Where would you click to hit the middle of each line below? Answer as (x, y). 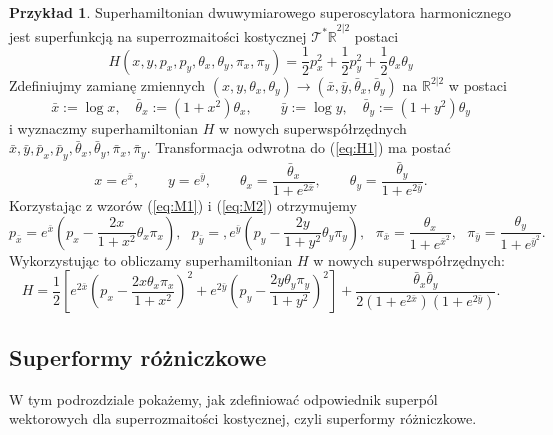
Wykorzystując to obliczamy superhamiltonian (151, 259)
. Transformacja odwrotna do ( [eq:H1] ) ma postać (298, 147)
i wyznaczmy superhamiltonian (104, 127)
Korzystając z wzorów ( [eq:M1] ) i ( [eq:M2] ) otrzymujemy (183, 205)
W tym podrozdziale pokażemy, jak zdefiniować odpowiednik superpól (223, 398)
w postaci (477, 84)
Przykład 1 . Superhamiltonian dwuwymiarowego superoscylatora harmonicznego (260, 12)
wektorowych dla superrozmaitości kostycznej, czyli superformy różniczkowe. (243, 418)
